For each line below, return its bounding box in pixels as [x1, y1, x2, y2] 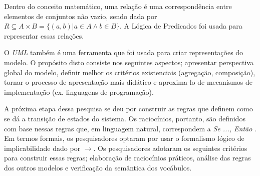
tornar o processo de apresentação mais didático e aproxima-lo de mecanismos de [4, 77, 253, 87]
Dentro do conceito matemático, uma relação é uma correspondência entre [4, 1, 232, 11]
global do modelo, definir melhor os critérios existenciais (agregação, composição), [4, 67, 255, 77]
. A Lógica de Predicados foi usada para [120, 21, 242, 31]
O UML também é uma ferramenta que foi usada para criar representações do [4, 47, 243, 58]
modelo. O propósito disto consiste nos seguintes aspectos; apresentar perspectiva [4, 57, 253, 67]
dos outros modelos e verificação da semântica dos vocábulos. [4, 162, 192, 172]
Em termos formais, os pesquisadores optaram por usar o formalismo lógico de [4, 133, 244, 143]
